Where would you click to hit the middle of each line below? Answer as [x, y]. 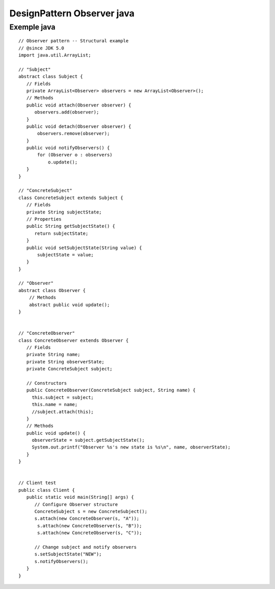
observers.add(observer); [67, 112]
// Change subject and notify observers [86, 547]
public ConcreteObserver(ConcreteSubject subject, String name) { [111, 390]
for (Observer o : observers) [75, 155]
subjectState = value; [66, 255]
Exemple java [32, 27]
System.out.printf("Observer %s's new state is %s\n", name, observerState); [131, 447]
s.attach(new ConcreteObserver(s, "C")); [90, 533]
